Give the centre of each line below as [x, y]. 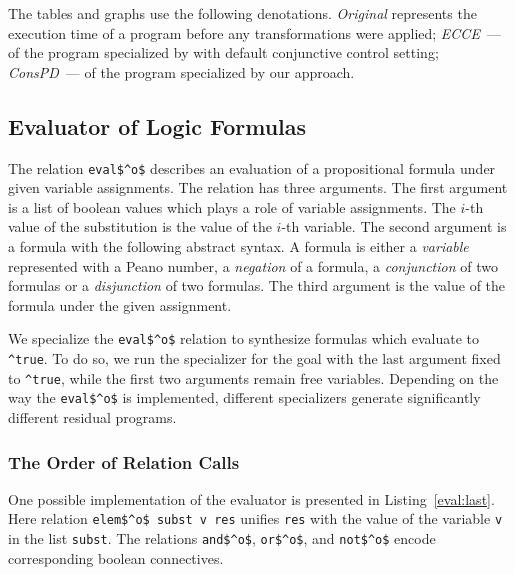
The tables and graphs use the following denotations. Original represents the [242, 13]
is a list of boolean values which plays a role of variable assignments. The [232, 206]
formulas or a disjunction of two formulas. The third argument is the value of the [257, 285]
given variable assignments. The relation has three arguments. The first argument [258, 187]
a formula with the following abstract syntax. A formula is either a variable [238, 246]
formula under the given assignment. [120, 304]
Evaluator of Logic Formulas [157, 125]
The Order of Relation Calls [124, 461]
